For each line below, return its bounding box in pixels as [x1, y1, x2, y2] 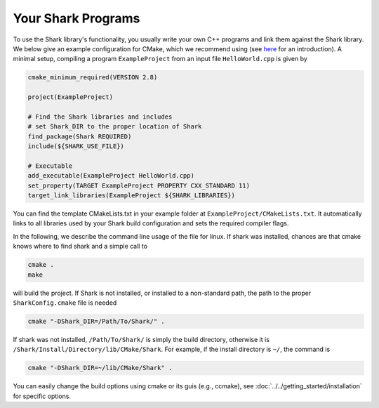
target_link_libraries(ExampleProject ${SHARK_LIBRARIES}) [27, 192, 235, 199]
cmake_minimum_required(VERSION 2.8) [27, 74, 158, 81]
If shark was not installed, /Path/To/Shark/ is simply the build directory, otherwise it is [13, 335, 270, 343]
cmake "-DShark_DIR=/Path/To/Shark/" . [27, 317, 165, 325]
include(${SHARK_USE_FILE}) [27, 143, 124, 150]
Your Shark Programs [13, 11, 140, 26]
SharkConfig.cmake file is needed [13, 298, 117, 307]
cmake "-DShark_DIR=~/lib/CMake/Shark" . [27, 364, 173, 372]
